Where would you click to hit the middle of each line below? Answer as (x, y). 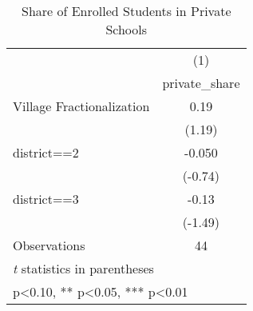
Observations (49, 245)
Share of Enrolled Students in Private (126, 11)
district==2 (46, 152)
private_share (201, 83)
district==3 (46, 199)
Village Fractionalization (81, 106)
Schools (126, 29)
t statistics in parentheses (83, 268)
